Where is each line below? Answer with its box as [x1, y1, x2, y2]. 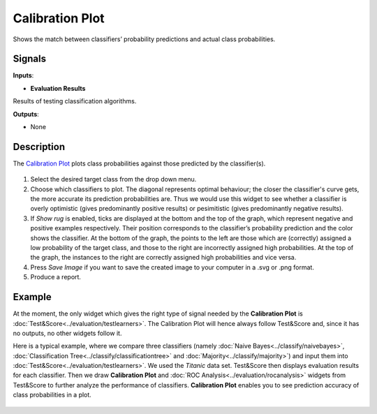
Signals [13, 53, 47, 65]
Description [13, 140, 66, 153]
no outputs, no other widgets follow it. [13, 329, 122, 337]
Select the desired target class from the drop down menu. [30, 175, 197, 184]
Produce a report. [30, 273, 82, 281]
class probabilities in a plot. [13, 391, 92, 399]
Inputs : [13, 71, 34, 80]
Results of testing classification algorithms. [13, 97, 137, 105]
